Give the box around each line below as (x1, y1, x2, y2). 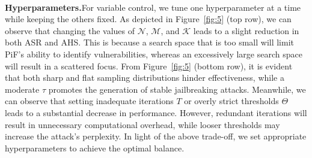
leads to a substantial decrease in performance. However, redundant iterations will (5, 106, 307, 118)
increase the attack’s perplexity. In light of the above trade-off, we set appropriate (5, 130, 307, 142)
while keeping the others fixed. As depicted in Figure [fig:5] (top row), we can (5, 13, 292, 25)
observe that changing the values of (5, 24, 135, 37)
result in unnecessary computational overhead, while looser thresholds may (5, 118, 280, 130)
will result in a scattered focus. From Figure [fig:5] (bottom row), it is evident (5, 59, 293, 72)
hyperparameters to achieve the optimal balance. (5, 141, 185, 154)
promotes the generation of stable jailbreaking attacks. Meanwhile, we (48, 83, 306, 95)
